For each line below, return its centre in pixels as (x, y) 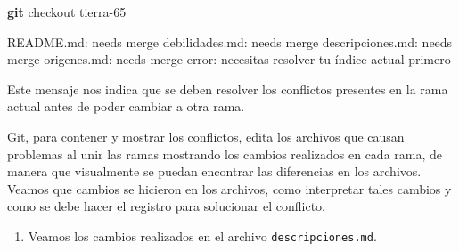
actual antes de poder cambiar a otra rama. (126, 106)
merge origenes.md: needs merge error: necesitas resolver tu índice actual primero (229, 59)
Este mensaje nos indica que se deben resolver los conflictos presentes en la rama (228, 89)
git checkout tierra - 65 (67, 12)
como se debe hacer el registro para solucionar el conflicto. (166, 206)
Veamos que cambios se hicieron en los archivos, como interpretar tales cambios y (229, 188)
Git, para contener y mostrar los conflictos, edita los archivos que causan (206, 136)
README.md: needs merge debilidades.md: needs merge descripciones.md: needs (230, 41)
